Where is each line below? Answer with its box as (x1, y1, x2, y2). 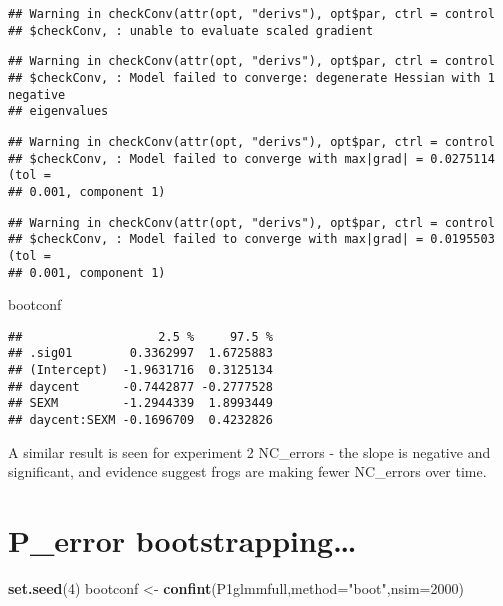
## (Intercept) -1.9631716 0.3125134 (8, 363, 273, 378)
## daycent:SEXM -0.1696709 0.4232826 (8, 413, 273, 428)
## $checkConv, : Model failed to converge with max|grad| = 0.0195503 (8, 232, 495, 247)
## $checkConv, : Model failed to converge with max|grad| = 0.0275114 (8, 151, 495, 166)
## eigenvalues (8, 104, 109, 119)
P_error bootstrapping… (8, 520, 357, 561)
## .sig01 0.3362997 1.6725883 (8, 346, 273, 361)
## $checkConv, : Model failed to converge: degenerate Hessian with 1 (8, 70, 495, 85)
